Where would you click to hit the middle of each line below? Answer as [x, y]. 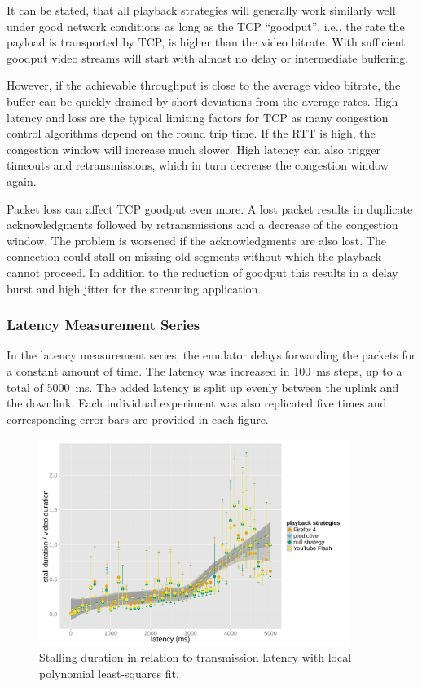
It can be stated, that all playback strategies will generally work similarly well [201, 10]
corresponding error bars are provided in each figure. [138, 418]
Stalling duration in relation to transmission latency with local [196, 657]
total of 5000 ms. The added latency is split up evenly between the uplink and [203, 387]
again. [22, 181]
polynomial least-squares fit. [109, 673]
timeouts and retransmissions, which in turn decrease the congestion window [198, 165]
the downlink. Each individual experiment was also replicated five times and [197, 403]
